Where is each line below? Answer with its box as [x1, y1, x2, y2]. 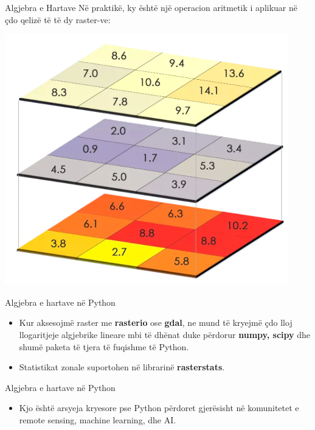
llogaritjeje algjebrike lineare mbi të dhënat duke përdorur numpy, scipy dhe [19, 328, 310, 340]
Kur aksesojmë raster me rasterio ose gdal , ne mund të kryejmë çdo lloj [19, 316, 292, 329]
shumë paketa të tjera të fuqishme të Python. [19, 340, 189, 353]
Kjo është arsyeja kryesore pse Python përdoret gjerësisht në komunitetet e [19, 401, 299, 414]
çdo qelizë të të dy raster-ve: [5, 13, 111, 26]
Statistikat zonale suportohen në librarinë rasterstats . [19, 361, 225, 373]
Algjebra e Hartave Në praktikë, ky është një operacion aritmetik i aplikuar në [5, 1, 297, 13]
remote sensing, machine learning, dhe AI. [19, 413, 176, 426]
